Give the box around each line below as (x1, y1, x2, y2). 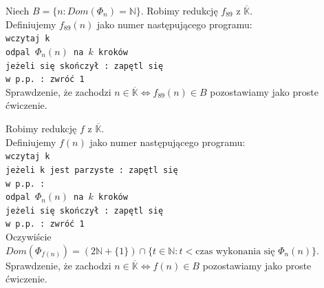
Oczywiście (6, 229, 52, 244)
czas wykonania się (195, 246, 275, 256)
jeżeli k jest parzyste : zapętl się (6, 165, 178, 175)
